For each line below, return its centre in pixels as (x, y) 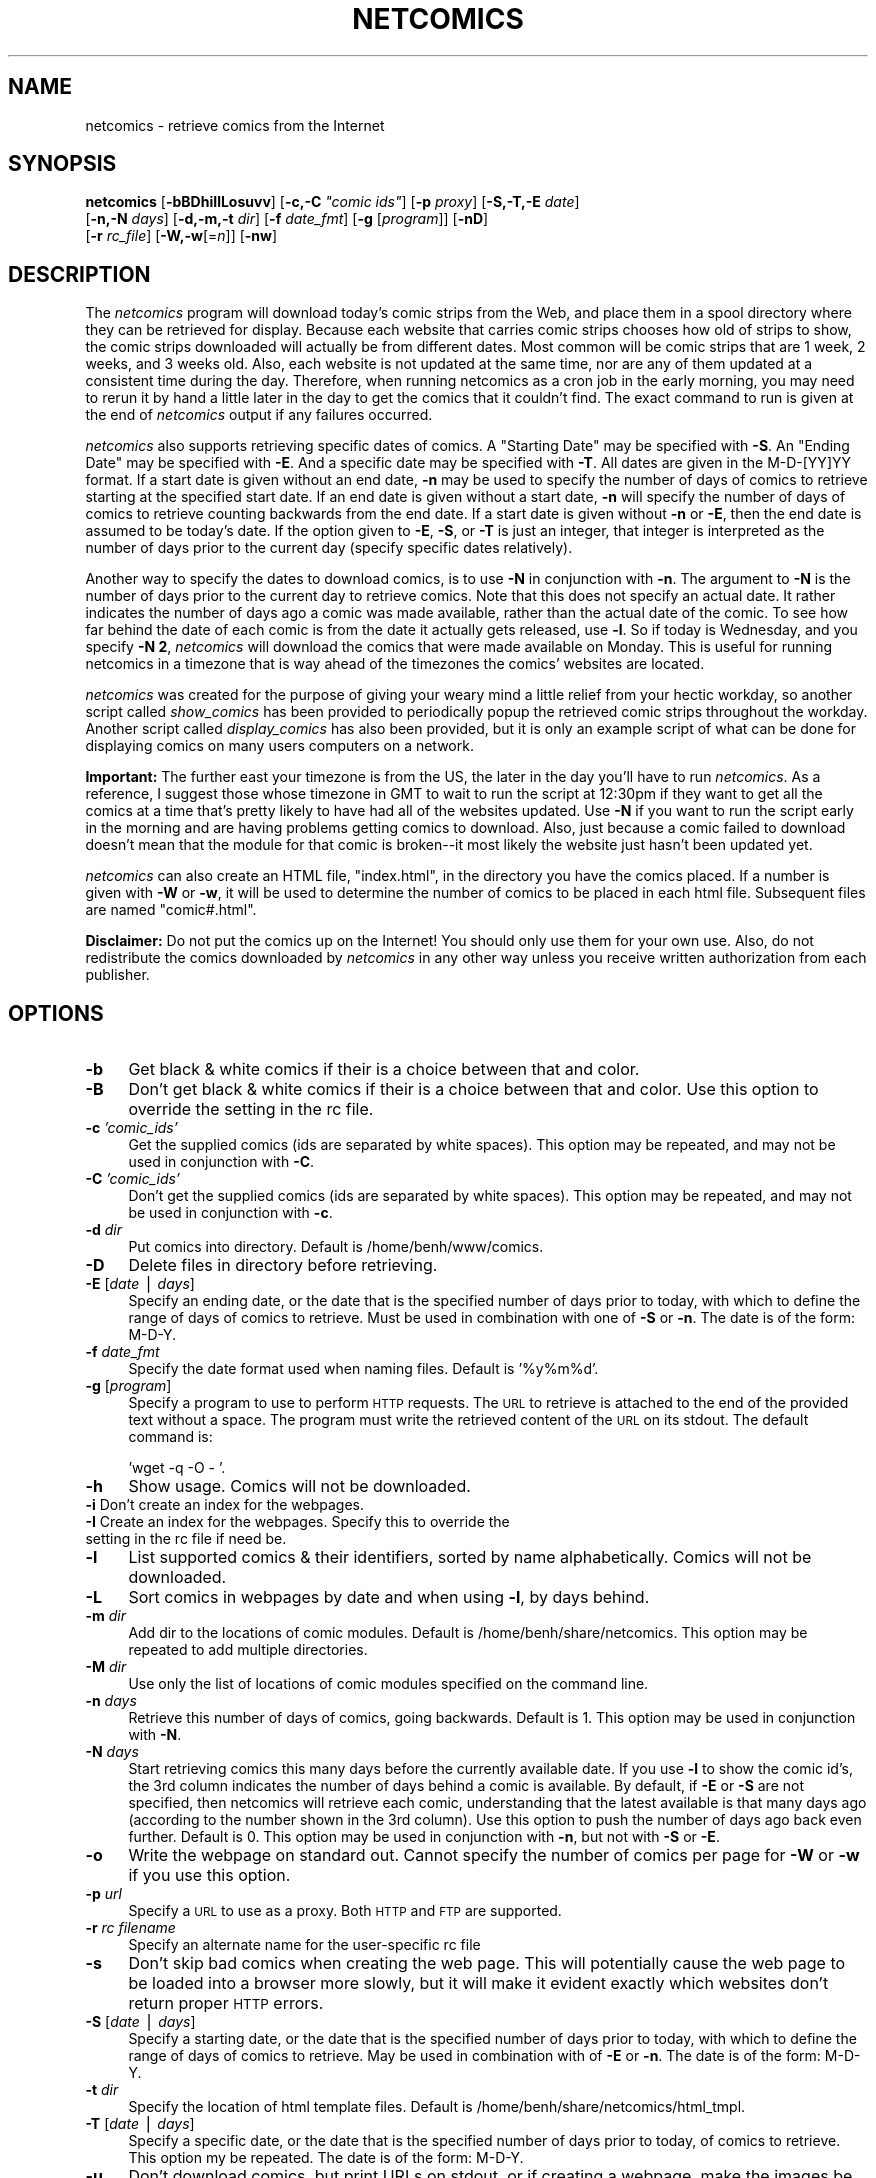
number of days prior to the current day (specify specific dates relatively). (329, 548)
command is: (170, 1437)
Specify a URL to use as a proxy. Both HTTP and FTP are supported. (345, 1911)
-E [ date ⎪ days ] (140, 1284)
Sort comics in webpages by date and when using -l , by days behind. (389, 1597)
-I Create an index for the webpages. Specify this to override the (297, 1522)
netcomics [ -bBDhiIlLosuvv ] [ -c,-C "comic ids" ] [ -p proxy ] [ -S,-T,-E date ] (332, 202)
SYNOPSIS (62, 164)
